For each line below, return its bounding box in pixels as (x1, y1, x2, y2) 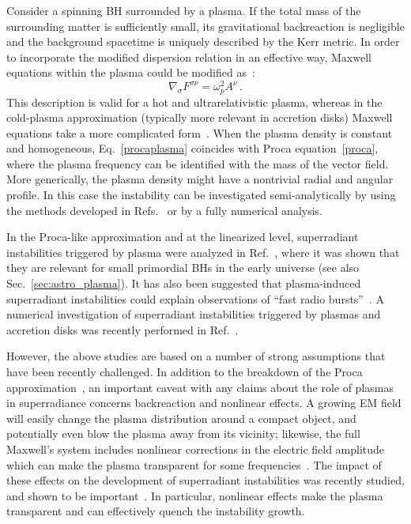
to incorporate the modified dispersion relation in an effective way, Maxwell (6, 48, 371, 65)
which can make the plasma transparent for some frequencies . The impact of (6, 456, 382, 473)
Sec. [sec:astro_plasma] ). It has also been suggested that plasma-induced (6, 275, 361, 292)
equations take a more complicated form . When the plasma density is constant (6, 124, 393, 141)
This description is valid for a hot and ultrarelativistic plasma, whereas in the (6, 93, 383, 110)
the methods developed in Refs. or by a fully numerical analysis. (6, 202, 322, 218)
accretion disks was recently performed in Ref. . (6, 321, 239, 337)
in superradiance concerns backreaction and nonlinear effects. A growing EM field (6, 394, 402, 411)
